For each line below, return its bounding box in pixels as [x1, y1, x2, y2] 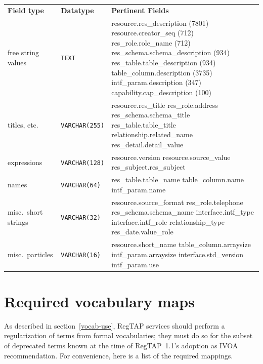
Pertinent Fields [111, 5, 169, 15]
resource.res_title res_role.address [111, 99, 218, 110]
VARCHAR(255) [61, 122, 105, 129]
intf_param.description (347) [111, 77, 202, 88]
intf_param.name [111, 184, 166, 194]
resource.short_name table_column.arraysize [111, 239, 251, 250]
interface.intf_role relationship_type [111, 216, 225, 227]
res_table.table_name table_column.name [111, 174, 244, 185]
